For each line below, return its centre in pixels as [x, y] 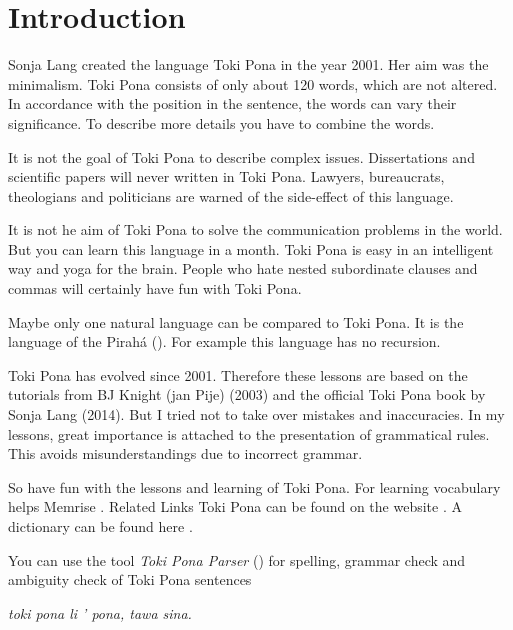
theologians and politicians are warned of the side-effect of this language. [231, 195]
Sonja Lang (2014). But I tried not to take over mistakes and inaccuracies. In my [256, 414]
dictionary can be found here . [100, 526]
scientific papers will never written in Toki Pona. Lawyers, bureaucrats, [226, 176]
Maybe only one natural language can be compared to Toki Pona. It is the [236, 321]
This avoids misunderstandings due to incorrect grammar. [185, 453]
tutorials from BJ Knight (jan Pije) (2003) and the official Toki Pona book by [247, 394]
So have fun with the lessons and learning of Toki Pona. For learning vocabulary [254, 486]
